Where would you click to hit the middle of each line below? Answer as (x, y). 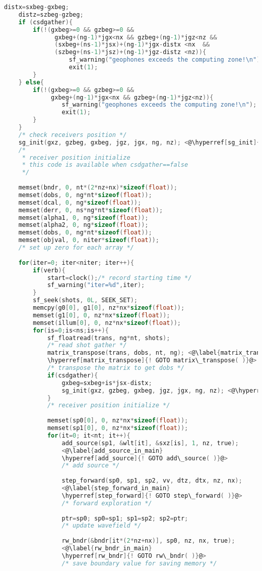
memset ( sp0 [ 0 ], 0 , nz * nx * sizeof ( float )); (118, 421)
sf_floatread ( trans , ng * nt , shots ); (109, 338)
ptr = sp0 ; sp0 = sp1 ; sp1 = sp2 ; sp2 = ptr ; (125, 518)
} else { (31, 82)
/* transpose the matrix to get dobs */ (116, 368)
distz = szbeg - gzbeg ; (51, 14)
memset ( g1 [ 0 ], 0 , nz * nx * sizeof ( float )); (102, 315)
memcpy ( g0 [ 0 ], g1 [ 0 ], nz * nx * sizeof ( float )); (109, 308)
